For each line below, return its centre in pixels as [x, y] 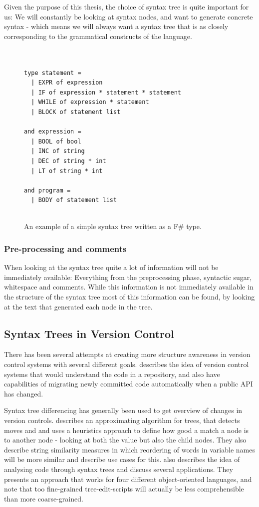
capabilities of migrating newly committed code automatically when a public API [129, 384]
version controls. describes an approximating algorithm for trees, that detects [122, 420]
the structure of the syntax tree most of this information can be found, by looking [129, 297]
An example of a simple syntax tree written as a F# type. [113, 226]
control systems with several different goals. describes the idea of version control [127, 364]
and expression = [53, 132]
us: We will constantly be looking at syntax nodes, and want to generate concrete [129, 16]
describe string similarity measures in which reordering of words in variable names [129, 449]
